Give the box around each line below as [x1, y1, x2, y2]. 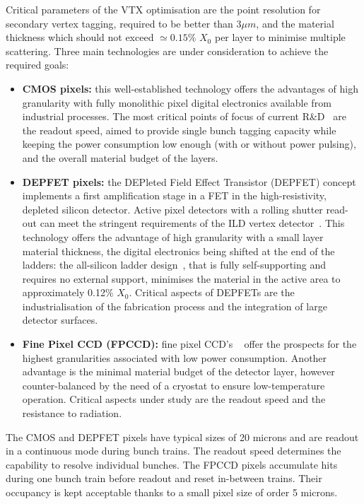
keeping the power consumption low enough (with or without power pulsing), [22, 136, 356, 151]
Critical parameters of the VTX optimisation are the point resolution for [6, 2, 321, 16]
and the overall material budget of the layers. [22, 150, 218, 165]
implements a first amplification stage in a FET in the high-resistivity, [22, 188, 327, 203]
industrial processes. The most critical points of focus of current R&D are [22, 109, 346, 124]
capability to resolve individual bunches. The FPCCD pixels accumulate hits [6, 457, 338, 471]
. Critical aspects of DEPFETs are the [129, 285, 295, 300]
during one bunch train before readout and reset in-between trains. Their [6, 471, 322, 486]
